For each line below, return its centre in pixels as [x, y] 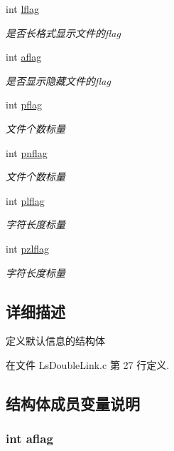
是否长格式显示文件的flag [63, 32]
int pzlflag [28, 248]
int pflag [24, 105]
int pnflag [27, 152]
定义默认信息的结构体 [55, 341]
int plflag [25, 200]
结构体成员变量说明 [73, 403]
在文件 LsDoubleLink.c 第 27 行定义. [88, 364]
